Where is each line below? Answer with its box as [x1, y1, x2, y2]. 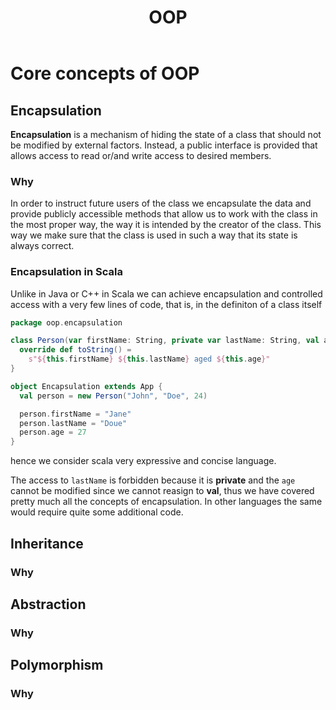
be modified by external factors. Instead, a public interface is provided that [10, 139, 318, 151]
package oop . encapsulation [10, 317, 123, 328]
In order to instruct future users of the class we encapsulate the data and [10, 197, 312, 210]
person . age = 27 [19, 427, 87, 438]
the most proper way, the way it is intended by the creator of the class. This [10, 219, 322, 231]
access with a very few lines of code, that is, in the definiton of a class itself [10, 298, 323, 310]
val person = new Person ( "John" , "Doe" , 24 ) [19, 391, 208, 401]
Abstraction [10, 596, 87, 613]
